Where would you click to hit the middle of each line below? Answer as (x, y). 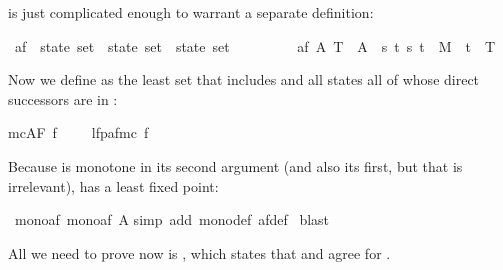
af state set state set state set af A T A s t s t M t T (255, 45)
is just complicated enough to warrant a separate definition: (191, 12)
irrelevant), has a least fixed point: (113, 185)
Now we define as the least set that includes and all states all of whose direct (244, 79)
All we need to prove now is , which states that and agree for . (199, 252)
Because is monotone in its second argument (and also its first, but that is (235, 165)
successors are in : (63, 98)
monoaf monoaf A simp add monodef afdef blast (172, 219)
